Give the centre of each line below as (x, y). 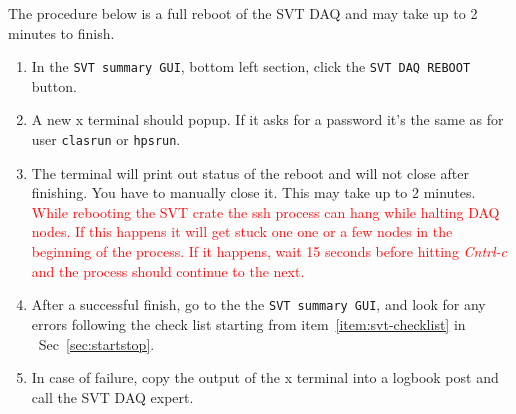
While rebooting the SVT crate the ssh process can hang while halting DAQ (265, 211)
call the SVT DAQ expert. (112, 396)
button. (54, 85)
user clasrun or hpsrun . (106, 139)
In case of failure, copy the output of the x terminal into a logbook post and (265, 377)
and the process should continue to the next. (168, 270)
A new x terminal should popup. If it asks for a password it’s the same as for (267, 119)
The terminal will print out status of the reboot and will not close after (250, 172)
